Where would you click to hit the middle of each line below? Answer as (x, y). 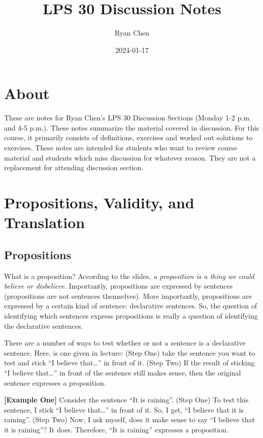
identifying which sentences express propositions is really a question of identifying (131, 315)
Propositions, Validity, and (99, 202)
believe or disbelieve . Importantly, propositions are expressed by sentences (119, 286)
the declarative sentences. (44, 325)
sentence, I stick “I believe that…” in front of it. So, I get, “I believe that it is (124, 409)
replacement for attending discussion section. (74, 167)
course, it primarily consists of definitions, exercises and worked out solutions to (128, 137)
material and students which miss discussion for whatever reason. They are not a (130, 157)
